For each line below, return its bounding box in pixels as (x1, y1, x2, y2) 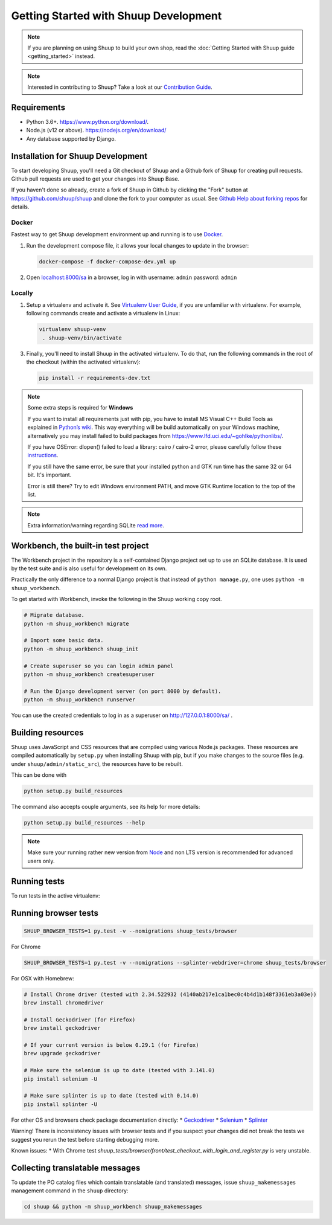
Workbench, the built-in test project (11, 541, 149, 551)
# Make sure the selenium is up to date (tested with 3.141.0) (24, 1067, 215, 1074)
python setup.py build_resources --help (24, 819, 145, 826)
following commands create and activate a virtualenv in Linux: (26, 310, 180, 317)
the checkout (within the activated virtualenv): (26, 358, 141, 365)
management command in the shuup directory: (11, 1187, 129, 1194)
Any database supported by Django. (26, 135, 117, 142)
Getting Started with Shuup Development (11, 9, 222, 22)
